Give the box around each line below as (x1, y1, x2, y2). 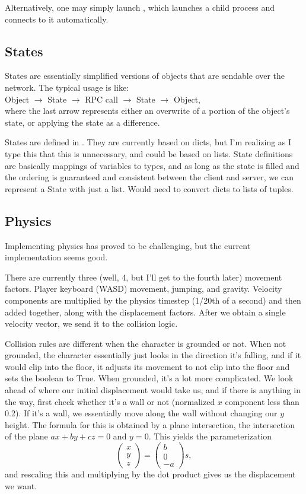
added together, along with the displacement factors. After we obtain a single (5, 305, 286, 318)
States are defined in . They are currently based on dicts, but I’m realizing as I (5, 136, 292, 148)
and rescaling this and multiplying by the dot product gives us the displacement (5, 468, 296, 480)
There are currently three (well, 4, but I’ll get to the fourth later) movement (5, 270, 282, 283)
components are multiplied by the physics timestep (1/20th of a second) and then (5, 294, 301, 306)
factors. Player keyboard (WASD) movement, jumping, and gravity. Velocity (5, 282, 282, 295)
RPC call (85, 93, 118, 105)
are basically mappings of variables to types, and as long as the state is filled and (5, 159, 299, 171)
